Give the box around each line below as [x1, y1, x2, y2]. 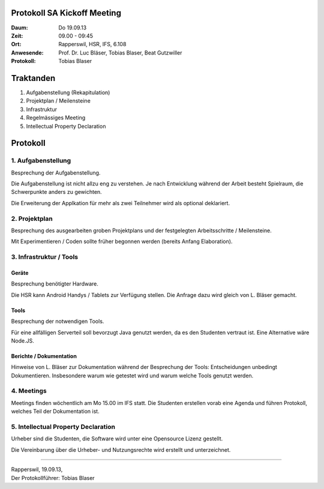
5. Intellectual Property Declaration [11, 423, 115, 431]
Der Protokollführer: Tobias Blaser [11, 474, 95, 481]
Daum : [11, 24, 28, 31]
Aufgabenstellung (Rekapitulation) [26, 89, 110, 96]
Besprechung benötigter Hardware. [11, 280, 99, 287]
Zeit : [11, 32, 23, 39]
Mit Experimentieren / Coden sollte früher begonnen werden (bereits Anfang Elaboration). [11, 238, 233, 245]
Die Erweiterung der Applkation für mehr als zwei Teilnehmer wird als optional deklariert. [11, 199, 230, 206]
